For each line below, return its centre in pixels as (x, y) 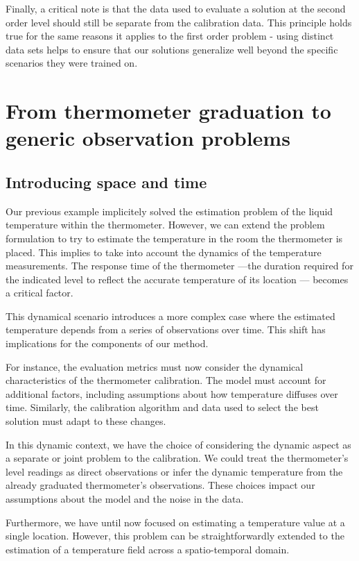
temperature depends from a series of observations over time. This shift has (166, 329)
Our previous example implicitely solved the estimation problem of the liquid (169, 211)
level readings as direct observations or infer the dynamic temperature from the (174, 471)
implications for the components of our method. (107, 343)
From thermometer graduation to (168, 111)
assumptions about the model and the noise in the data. (125, 499)
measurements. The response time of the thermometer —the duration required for (179, 266)
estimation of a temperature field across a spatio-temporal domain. (148, 549)
